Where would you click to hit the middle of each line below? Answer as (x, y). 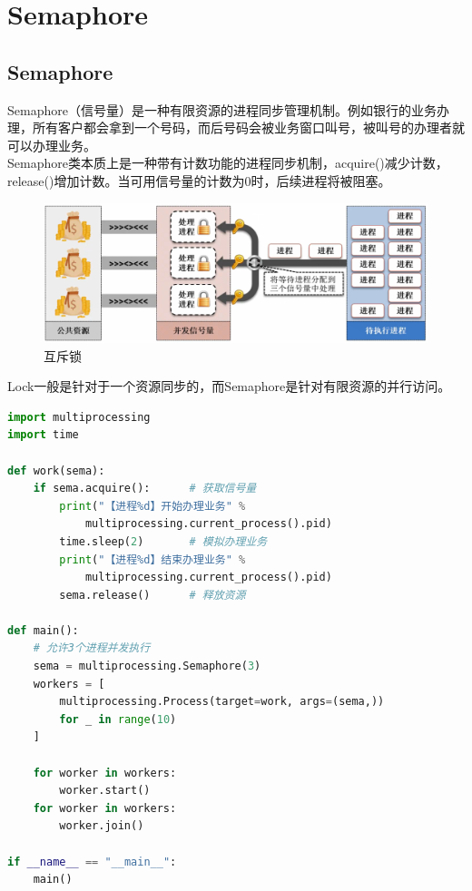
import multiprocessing (79, 417)
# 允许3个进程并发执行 (92, 648)
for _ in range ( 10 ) (118, 719)
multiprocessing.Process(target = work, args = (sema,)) (222, 702)
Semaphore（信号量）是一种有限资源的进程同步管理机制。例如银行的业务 (222, 109)
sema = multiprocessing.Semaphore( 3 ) (147, 666)
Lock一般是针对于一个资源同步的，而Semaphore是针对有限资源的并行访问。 (229, 386)
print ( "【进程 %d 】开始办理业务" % (152, 506)
